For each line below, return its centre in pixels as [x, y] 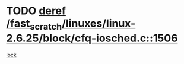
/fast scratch [34, 24]
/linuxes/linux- [99, 23]
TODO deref [36, 11]
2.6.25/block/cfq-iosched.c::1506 [92, 38]
